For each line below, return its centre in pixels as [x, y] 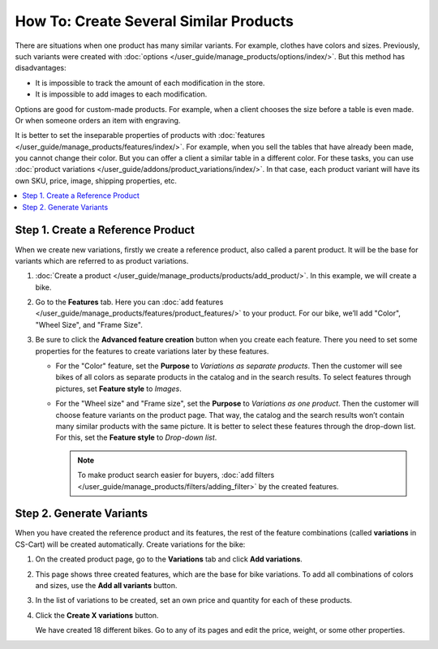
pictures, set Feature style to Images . [119, 389]
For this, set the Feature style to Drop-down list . [136, 437]
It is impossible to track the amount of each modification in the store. [150, 83]
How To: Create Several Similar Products [154, 21]
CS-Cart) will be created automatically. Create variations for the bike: [130, 544]
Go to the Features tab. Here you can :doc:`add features [129, 302]
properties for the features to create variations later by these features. [152, 351]
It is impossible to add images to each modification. [121, 94]
